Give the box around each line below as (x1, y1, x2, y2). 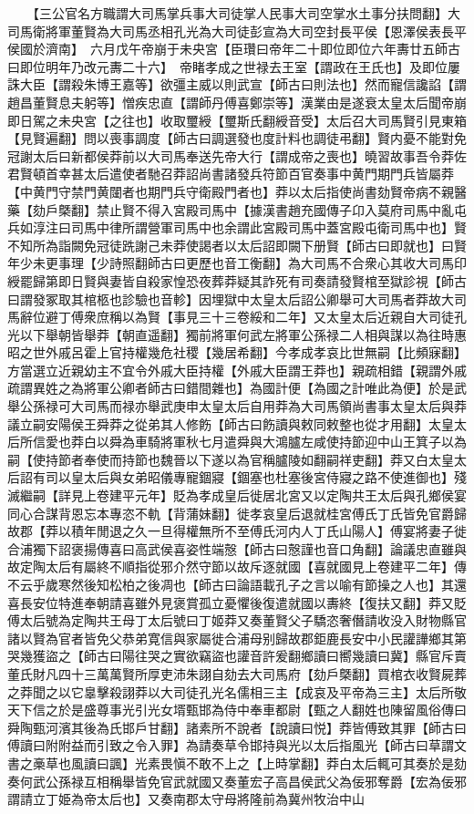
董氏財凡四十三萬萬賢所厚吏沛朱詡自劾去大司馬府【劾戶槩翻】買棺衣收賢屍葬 (7, 664, 467, 683)
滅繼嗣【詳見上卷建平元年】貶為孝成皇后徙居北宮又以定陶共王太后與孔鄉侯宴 (7, 486, 467, 505)
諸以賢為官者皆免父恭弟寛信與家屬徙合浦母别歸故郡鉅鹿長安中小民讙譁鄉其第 (7, 628, 467, 647)
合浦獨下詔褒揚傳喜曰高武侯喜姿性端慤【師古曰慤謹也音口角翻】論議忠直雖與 (7, 539, 467, 558)
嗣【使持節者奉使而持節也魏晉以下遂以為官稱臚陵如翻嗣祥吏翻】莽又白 (7, 449, 428, 469)
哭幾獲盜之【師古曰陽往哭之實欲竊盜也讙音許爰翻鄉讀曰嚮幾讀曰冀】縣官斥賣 (7, 646, 467, 665)
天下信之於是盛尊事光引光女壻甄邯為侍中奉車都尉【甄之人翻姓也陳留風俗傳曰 (7, 700, 467, 719)
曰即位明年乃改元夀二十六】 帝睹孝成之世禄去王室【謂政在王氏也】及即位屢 (7, 57, 460, 76)
